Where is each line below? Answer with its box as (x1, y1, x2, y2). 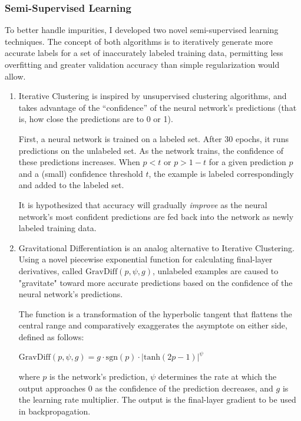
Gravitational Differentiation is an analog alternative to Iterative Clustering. (18, 241, 295, 254)
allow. (5, 70, 26, 82)
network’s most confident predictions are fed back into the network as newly (18, 210, 294, 222)
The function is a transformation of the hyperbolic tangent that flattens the (18, 307, 292, 320)
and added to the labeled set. (18, 179, 124, 191)
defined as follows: (18, 330, 84, 343)
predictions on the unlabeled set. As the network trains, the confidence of (18, 144, 283, 156)
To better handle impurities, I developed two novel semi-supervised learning (5, 24, 279, 36)
